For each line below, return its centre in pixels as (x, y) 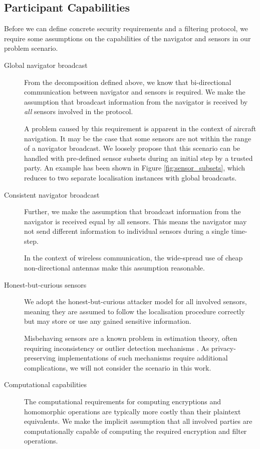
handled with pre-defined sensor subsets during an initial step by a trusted (139, 158)
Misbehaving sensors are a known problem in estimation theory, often (131, 338)
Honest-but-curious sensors (45, 284)
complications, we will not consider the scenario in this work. (118, 367)
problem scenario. (31, 48)
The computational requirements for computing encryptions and (123, 401)
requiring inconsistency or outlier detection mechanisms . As (117, 348)
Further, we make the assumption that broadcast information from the (133, 211)
